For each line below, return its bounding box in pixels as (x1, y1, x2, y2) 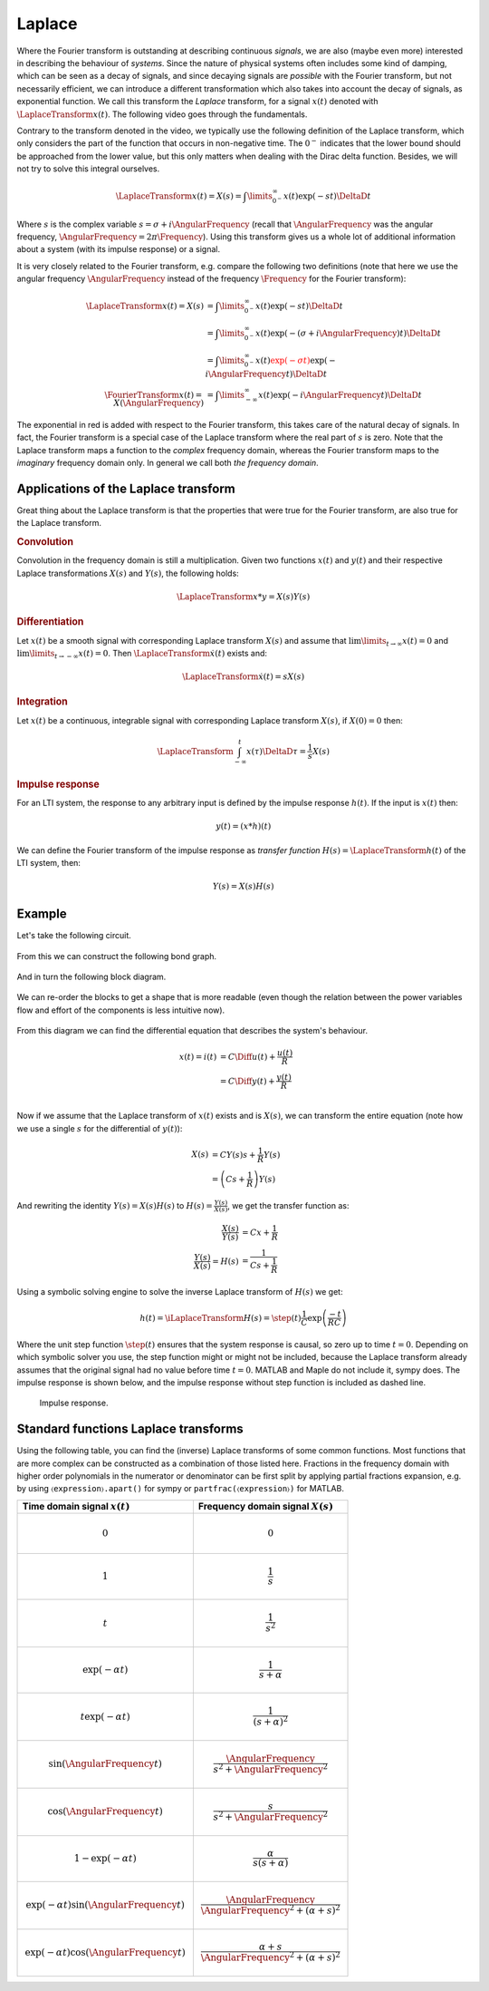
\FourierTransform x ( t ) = (104, 390, 203, 400)
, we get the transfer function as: (227, 1199, 350, 1210)
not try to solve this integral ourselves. (16, 163, 160, 174)
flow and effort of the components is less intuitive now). (16, 1005, 225, 1015)
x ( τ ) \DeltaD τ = (245, 746, 307, 756)
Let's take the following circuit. (16, 930, 131, 941)
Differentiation (16, 616, 84, 628)
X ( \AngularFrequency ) (113, 397, 204, 408)
